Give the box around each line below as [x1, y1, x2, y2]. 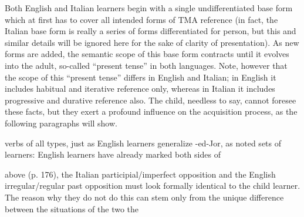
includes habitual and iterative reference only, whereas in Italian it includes [5, 82, 275, 95]
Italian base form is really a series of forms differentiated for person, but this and [5, 25, 296, 37]
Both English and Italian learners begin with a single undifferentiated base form [5, 2, 293, 14]
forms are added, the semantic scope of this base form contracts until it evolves [5, 48, 289, 60]
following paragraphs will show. [5, 116, 117, 129]
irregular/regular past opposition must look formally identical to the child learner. [5, 179, 300, 192]
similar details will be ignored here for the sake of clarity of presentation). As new [5, 36, 299, 48]
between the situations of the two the [5, 202, 139, 215]
